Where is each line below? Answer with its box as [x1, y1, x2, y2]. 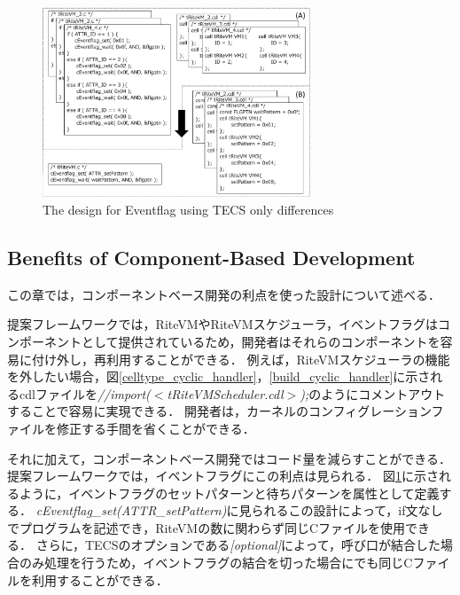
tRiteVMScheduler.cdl [167, 384, 284, 403]
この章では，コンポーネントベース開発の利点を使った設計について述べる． [7, 285, 441, 303]
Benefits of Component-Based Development [7, 243, 416, 270]
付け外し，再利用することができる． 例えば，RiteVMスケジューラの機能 [31, 349, 450, 368]
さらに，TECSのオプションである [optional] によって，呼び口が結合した [35, 536, 441, 554]
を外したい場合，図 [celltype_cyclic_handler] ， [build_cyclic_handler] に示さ [7, 367, 431, 386]
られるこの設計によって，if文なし [251, 501, 443, 520]
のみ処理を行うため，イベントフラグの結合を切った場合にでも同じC [19, 553, 413, 572]
